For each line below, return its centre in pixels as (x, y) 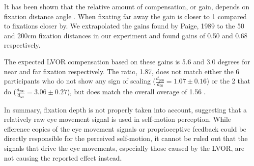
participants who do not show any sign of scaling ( (80, 81)
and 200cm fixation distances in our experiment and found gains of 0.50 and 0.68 (126, 35)
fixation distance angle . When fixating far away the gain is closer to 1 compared (126, 16)
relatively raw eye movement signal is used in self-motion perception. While (117, 119)
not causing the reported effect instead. (63, 157)
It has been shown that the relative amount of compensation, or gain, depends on (127, 6)
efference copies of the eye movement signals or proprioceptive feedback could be (125, 128)
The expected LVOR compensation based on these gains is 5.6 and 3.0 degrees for (127, 61)
